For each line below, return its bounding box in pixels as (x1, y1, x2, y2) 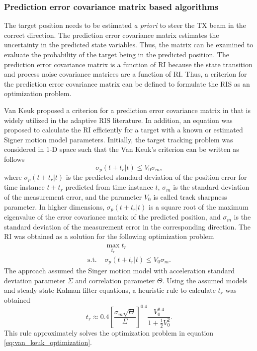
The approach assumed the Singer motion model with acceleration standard (4, 265, 235, 275)
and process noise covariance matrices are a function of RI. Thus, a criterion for (4, 69, 247, 79)
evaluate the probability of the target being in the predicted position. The (4, 49, 229, 59)
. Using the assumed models (162, 275, 248, 285)
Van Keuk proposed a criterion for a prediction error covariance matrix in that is (4, 105, 251, 115)
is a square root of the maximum (149, 201, 249, 212)
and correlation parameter (75, 275, 155, 285)
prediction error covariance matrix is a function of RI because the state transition (4, 59, 253, 69)
